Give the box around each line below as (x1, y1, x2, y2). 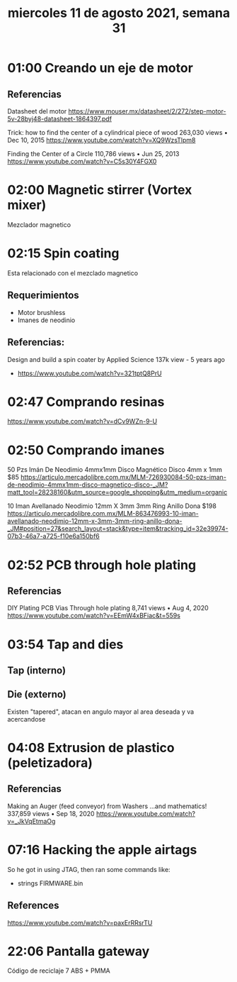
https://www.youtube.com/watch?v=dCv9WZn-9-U (7, 417, 158, 426)
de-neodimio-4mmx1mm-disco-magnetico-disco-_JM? (7, 480, 168, 489)
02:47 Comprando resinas (7, 394, 165, 409)
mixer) (7, 197, 47, 214)
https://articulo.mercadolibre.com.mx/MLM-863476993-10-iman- (7, 509, 200, 518)
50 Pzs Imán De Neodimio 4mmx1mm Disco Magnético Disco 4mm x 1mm (7, 465, 223, 474)
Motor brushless (17, 308, 66, 316)
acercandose (7, 715, 46, 723)
